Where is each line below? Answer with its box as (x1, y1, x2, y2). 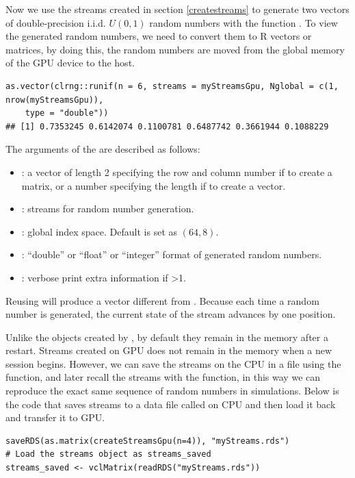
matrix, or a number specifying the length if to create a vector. (21, 178, 286, 192)
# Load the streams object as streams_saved (5, 449, 211, 460)
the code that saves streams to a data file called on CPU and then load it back (5, 397, 336, 411)
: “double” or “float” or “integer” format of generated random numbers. (21, 247, 322, 262)
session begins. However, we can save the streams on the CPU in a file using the (5, 356, 341, 370)
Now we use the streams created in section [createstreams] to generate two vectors (5, 2, 350, 16)
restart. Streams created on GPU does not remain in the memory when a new (5, 343, 332, 357)
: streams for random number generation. (21, 201, 194, 216)
